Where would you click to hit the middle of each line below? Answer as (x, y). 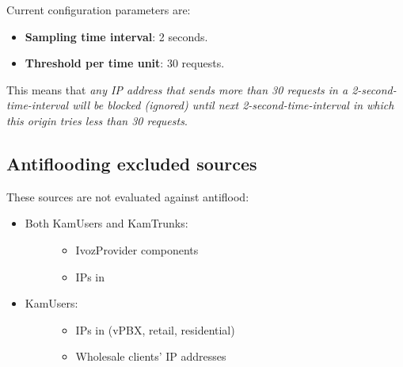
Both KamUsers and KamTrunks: (106, 223)
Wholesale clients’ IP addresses (151, 356)
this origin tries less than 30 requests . (97, 120)
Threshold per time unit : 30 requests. (125, 63)
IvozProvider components (137, 249)
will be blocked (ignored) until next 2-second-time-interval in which (233, 105)
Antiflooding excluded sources (132, 163)
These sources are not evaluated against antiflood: (128, 196)
